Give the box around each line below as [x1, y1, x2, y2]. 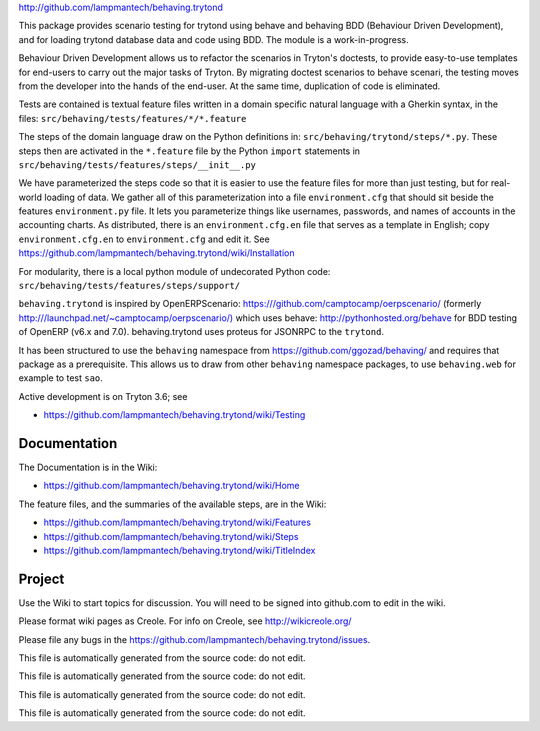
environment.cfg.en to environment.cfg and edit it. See [18, 233, 270, 245]
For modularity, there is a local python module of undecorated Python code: [18, 265, 331, 277]
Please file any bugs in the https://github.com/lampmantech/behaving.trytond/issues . [18, 633, 371, 645]
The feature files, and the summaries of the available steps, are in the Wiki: [18, 498, 327, 510]
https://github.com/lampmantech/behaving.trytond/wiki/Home [43, 480, 300, 492]
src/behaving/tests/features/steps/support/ [18, 280, 241, 292]
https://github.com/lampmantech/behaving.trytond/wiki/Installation [18, 247, 295, 259]
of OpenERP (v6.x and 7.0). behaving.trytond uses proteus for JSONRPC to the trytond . [18, 326, 385, 338]
